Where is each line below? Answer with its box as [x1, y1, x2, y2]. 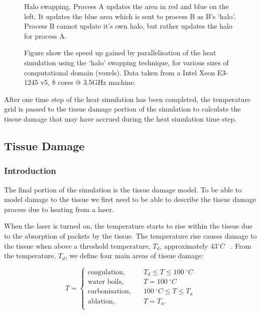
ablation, [87, 297, 115, 305]
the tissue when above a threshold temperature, [4, 240, 151, 251]
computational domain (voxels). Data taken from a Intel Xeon [24, 67, 215, 77]
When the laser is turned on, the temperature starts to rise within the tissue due [4, 221, 252, 231]
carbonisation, [87, 288, 131, 295]
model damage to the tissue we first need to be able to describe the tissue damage [4, 194, 256, 204]
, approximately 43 [160, 240, 218, 251]
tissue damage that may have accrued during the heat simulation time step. [4, 113, 237, 124]
